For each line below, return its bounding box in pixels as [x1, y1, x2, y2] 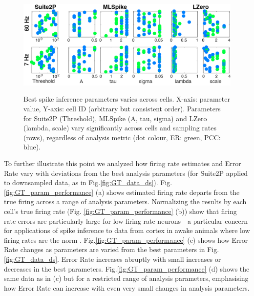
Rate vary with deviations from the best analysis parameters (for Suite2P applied [4, 168, 248, 178]
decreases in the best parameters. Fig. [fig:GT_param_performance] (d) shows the [4, 263, 250, 274]
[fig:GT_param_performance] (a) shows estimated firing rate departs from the [4, 187, 240, 197]
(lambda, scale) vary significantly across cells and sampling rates [23, 123, 216, 133]
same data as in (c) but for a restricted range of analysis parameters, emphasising [4, 273, 249, 283]
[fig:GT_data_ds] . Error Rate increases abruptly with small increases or [4, 254, 221, 264]
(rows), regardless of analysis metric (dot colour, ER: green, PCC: [23, 132, 221, 142]
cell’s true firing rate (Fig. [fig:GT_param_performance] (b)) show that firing [4, 206, 237, 216]
